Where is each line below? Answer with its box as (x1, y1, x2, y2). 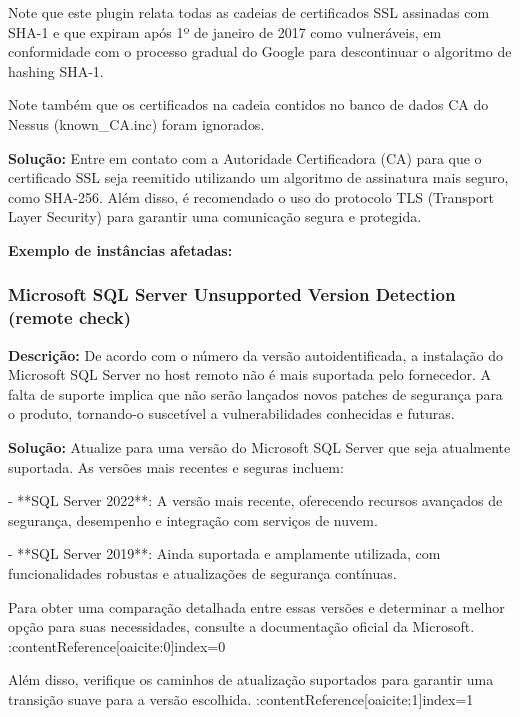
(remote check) (8, 305, 131, 330)
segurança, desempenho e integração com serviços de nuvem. (8, 509, 378, 530)
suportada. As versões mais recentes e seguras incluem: (8, 456, 344, 477)
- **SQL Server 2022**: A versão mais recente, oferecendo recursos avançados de (8, 490, 503, 511)
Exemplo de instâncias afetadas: (8, 239, 233, 260)
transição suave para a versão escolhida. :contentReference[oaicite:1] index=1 (8, 688, 474, 709)
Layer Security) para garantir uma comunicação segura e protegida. (8, 206, 422, 227)
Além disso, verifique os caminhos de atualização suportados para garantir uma (8, 669, 494, 690)
